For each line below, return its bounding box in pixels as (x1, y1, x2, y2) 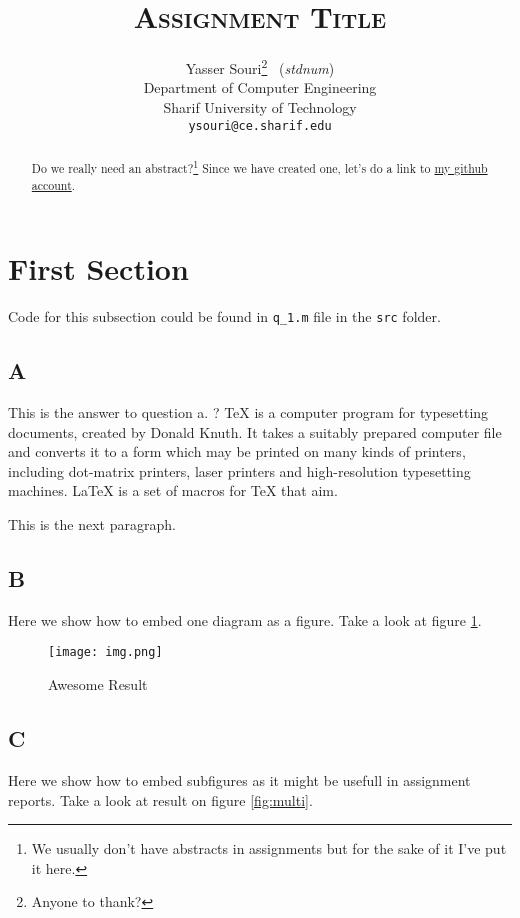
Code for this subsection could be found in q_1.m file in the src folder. (8, 306, 441, 327)
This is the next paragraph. (8, 514, 176, 535)
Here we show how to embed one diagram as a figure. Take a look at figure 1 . (8, 609, 482, 630)
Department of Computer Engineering (143, 77, 377, 98)
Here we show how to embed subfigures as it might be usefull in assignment (8, 769, 471, 790)
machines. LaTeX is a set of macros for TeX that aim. (8, 480, 338, 501)
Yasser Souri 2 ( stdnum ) (185, 55, 335, 78)
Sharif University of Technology (163, 96, 357, 117)
